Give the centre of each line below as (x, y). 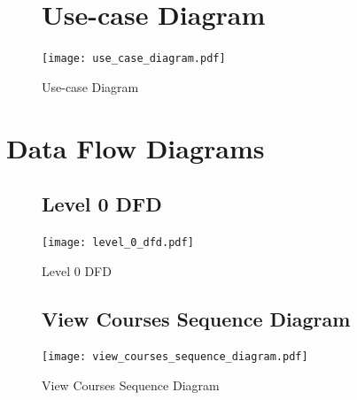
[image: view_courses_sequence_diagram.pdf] (175, 357)
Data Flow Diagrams (136, 147)
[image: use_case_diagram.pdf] (134, 59)
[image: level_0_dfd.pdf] (118, 242)
